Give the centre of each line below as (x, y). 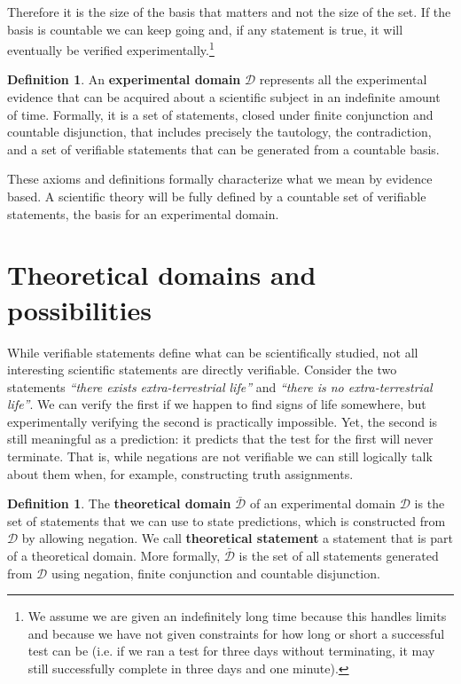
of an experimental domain (323, 503)
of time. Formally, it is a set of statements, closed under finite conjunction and (220, 114)
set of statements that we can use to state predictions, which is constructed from (227, 520)
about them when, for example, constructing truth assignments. (180, 473)
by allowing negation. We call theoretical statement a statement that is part (237, 538)
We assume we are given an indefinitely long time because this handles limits (237, 616)
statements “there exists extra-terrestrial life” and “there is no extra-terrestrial (220, 386)
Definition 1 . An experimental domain (124, 79)
